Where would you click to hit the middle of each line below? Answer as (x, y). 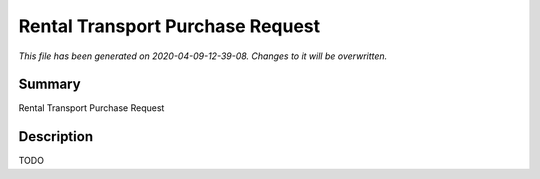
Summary (49, 84)
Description (56, 136)
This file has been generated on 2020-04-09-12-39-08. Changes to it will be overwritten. (203, 56)
